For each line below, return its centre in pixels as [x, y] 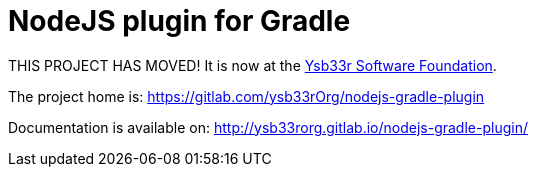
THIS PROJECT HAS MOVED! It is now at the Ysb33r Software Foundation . [252, 65]
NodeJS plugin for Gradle [179, 21]
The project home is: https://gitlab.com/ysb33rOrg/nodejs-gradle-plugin [246, 96]
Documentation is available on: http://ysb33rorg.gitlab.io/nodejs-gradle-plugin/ [268, 127]
